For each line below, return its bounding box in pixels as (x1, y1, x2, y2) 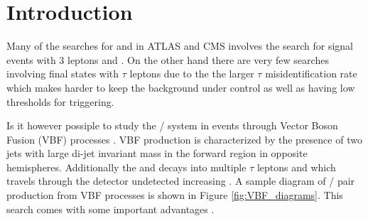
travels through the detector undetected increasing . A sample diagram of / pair (6, 173, 355, 188)
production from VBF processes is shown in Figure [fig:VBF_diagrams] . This (6, 188, 343, 203)
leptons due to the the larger (129, 66, 254, 81)
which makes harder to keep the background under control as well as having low (6, 80, 355, 95)
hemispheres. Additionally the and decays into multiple (6, 159, 247, 174)
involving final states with (6, 66, 119, 81)
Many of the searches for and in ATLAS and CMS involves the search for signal (6, 38, 354, 53)
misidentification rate (265, 66, 357, 81)
